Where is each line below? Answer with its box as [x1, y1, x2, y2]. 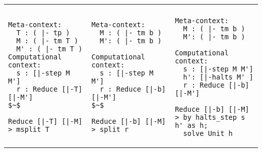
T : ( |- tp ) [16, 29, 70, 37]
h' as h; [175, 121, 208, 129]
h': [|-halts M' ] [183, 73, 253, 81]
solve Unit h [183, 129, 233, 137]
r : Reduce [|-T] [16, 85, 83, 93]
